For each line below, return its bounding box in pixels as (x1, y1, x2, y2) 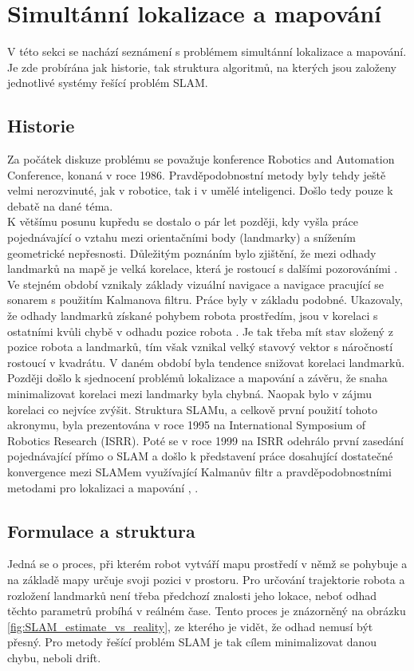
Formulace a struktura (7, 518, 195, 543)
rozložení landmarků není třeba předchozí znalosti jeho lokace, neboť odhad (7, 586, 377, 603)
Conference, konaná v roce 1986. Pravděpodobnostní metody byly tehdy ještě (7, 166, 386, 183)
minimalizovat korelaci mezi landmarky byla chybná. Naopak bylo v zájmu (7, 385, 373, 402)
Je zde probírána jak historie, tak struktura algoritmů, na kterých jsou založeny (7, 58, 397, 75)
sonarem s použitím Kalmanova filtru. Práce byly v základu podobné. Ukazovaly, (7, 291, 403, 308)
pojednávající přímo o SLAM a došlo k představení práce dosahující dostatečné (7, 448, 393, 464)
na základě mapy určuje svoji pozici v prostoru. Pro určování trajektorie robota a (7, 570, 405, 587)
